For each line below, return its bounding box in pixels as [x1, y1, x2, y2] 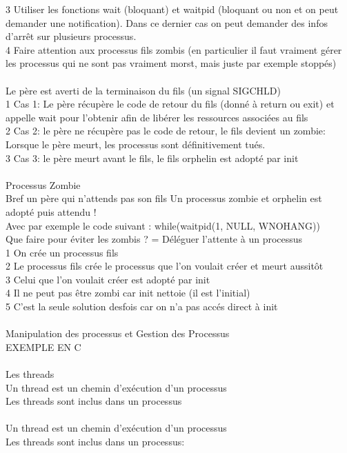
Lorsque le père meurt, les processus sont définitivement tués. [6, 137, 266, 151]
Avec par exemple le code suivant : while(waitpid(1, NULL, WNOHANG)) [6, 218, 320, 232]
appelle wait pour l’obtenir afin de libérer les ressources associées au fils [6, 110, 308, 124]
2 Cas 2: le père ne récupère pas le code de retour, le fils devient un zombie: [6, 123, 326, 138]
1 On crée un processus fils [6, 245, 119, 259]
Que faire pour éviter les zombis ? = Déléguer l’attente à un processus [6, 232, 303, 246]
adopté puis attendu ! [6, 204, 97, 219]
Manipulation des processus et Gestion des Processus [6, 326, 230, 341]
